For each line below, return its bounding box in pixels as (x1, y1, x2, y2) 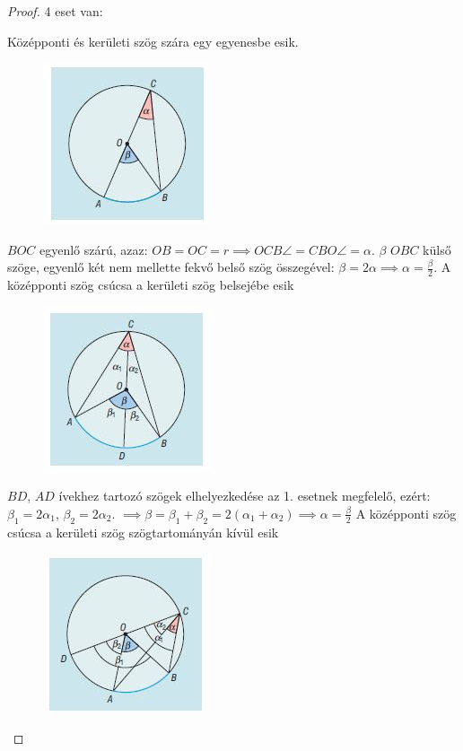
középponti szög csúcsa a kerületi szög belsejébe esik (7, 275, 294, 294)
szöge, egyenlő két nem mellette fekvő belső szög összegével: (7, 258, 335, 276)
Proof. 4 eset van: (7, 2, 103, 20)
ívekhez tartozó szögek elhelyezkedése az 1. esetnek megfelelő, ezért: (58, 486, 431, 505)
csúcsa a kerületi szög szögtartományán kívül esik (7, 522, 279, 541)
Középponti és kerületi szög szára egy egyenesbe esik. (7, 31, 299, 50)
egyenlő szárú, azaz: (39, 240, 148, 258)
